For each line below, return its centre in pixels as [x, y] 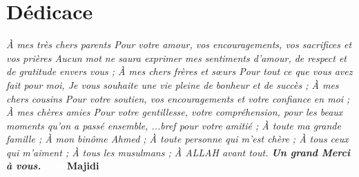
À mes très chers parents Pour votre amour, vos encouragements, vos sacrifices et [179, 44]
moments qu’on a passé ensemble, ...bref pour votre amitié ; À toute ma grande [174, 125]
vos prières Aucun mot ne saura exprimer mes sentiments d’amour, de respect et [177, 58]
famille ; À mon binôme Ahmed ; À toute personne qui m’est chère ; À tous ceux [177, 139]
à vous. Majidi [53, 166]
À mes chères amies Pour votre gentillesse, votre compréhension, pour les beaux [175, 112]
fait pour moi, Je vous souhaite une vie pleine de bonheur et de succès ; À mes [173, 84]
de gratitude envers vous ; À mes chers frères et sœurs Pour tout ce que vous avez [179, 71]
